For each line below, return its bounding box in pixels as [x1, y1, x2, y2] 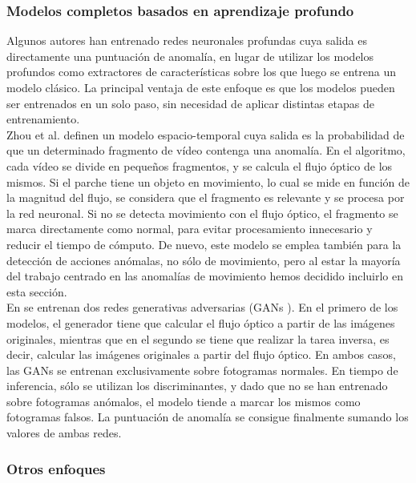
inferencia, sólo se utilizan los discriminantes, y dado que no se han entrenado [6, 377, 388, 394]
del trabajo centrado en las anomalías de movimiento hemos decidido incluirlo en [6, 268, 404, 284]
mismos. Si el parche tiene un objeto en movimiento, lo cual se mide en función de [6, 173, 410, 190]
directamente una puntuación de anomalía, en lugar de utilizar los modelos [6, 47, 374, 64]
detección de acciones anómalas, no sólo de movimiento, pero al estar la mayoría [6, 252, 401, 268]
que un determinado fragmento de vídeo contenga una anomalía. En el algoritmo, [6, 142, 406, 159]
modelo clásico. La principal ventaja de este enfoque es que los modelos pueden [6, 79, 395, 95]
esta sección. [6, 283, 67, 300]
